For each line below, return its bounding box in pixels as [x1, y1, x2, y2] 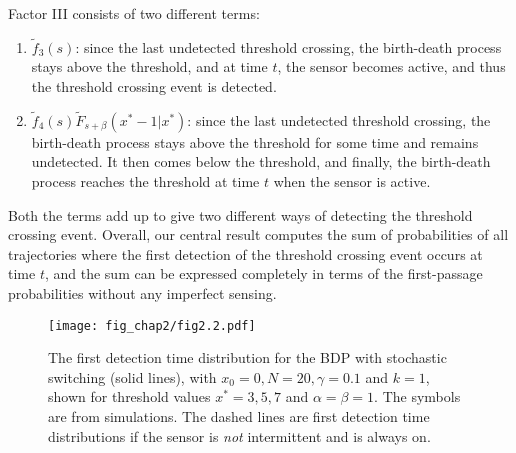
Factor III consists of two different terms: [8, 3, 260, 23]
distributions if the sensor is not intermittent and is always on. [48, 425, 431, 446]
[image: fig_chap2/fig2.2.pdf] [48, 318, 256, 333]
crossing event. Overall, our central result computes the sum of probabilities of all [8, 224, 509, 245]
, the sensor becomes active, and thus [277, 56, 506, 77]
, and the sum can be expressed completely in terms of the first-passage [44, 263, 483, 284]
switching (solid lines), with [48, 366, 217, 387]
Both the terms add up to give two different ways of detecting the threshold [8, 204, 473, 225]
